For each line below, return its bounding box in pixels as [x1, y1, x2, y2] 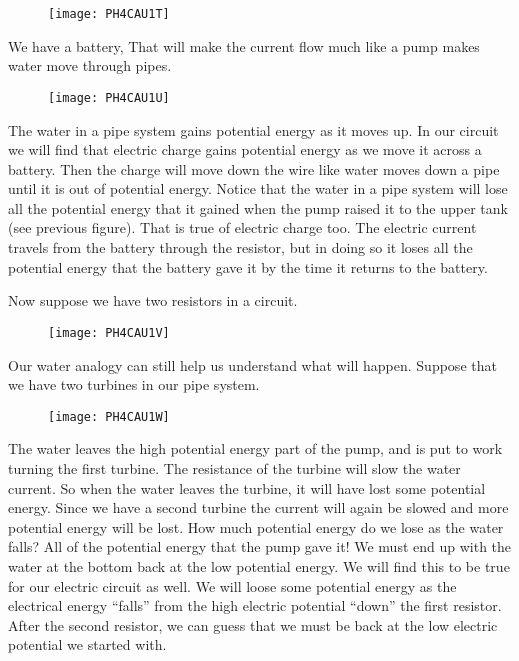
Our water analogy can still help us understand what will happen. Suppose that [8, 354, 497, 375]
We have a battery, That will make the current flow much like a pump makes [8, 35, 480, 56]
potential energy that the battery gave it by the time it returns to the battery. [8, 256, 488, 277]
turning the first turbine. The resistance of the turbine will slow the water [8, 457, 461, 478]
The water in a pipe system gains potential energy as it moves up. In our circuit [8, 119, 499, 140]
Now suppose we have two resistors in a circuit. [8, 290, 298, 311]
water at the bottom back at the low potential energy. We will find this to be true [8, 555, 510, 576]
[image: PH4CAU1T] [48, 7, 170, 21]
